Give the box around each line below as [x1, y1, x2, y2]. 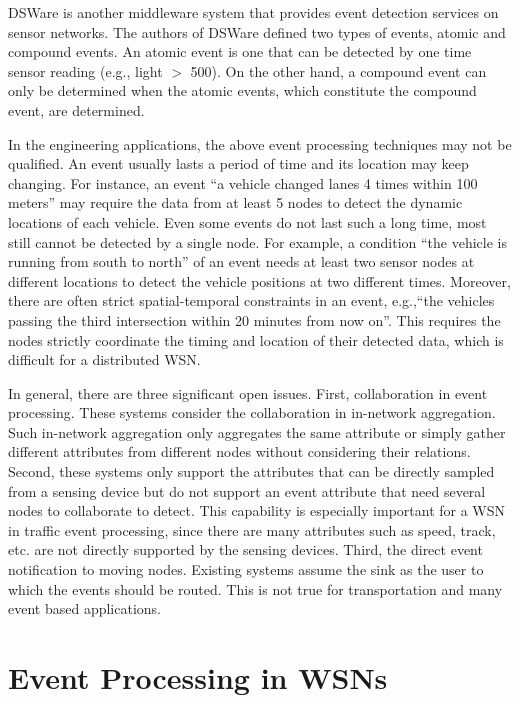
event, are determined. [8, 99, 145, 120]
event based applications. [8, 598, 161, 619]
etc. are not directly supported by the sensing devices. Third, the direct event [8, 539, 483, 560]
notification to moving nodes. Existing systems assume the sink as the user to [8, 559, 484, 580]
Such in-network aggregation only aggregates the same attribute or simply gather [8, 421, 506, 442]
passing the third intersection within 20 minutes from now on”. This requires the [8, 309, 501, 330]
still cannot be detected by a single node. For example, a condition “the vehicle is [8, 231, 507, 252]
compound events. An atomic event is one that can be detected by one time [8, 41, 472, 62]
